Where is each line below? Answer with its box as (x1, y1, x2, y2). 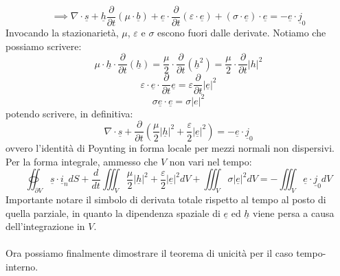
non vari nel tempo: (169, 154, 252, 168)
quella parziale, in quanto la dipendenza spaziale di (5, 205, 220, 220)
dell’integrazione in (5, 219, 85, 233)
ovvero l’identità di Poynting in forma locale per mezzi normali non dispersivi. (5, 140, 335, 154)
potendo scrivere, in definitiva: (5, 106, 133, 120)
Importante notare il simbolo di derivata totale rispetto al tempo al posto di (5, 192, 326, 206)
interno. (5, 259, 38, 273)
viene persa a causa (253, 205, 335, 220)
